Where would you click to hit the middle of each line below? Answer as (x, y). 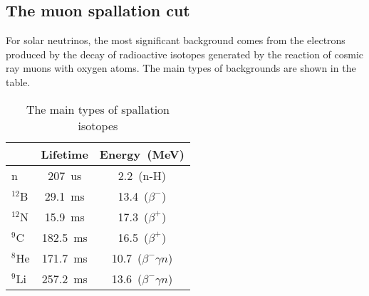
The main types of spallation (98, 109)
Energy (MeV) (142, 154)
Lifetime (64, 154)
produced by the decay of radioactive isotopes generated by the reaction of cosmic (185, 54)
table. (18, 81)
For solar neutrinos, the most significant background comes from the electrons (176, 40)
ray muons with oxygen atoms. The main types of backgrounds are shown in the (181, 68)
